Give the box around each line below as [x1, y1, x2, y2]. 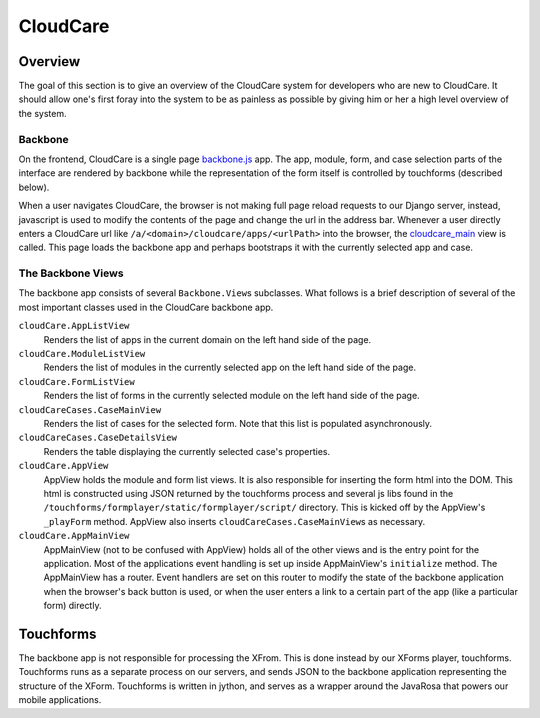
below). [18, 181, 50, 193]
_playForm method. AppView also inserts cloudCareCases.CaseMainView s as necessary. [43, 515, 426, 527]
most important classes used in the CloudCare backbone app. [18, 301, 274, 313]
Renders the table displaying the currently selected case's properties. [43, 445, 331, 457]
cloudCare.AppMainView [18, 530, 130, 542]
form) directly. [43, 600, 102, 612]
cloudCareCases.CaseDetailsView [18, 432, 177, 444]
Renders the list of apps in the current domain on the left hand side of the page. [43, 333, 372, 345]
